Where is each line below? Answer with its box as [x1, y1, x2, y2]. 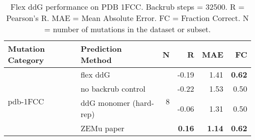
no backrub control [80, 83, 146, 94]
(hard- [132, 97, 154, 108]
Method [80, 54, 112, 65]
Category [8, 54, 44, 65]
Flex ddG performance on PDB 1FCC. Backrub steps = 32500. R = [10, 1, 245, 12]
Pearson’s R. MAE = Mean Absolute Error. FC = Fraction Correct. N [6, 12, 249, 23]
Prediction [80, 43, 122, 54]
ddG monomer [80, 97, 130, 108]
